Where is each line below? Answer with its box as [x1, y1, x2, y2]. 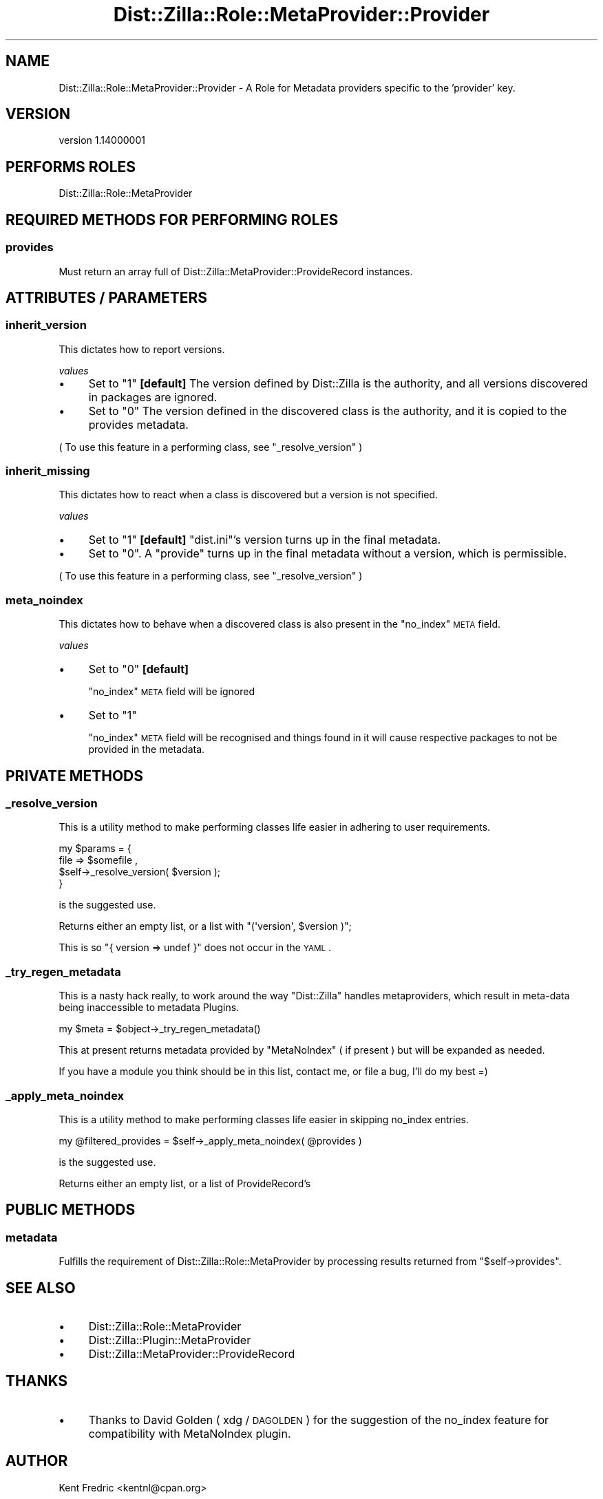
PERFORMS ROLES [6, 158, 136, 176]
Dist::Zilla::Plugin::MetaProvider [88, 1333, 251, 1347]
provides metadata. [88, 417, 189, 432]
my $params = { [59, 842, 131, 855]
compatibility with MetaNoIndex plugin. [88, 1426, 291, 1440]
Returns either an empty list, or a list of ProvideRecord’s [59, 1177, 311, 1189]
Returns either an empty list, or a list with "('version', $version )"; [59, 920, 352, 933]
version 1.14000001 [59, 134, 145, 147]
